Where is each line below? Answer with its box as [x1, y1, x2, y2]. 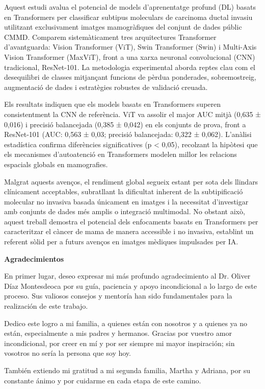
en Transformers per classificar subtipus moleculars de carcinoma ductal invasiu [4, 11, 253, 22]
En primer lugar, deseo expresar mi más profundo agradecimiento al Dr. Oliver [4, 270, 251, 281]
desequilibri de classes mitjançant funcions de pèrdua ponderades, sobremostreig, [4, 72, 256, 82]
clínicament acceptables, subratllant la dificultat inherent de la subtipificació [4, 186, 243, 197]
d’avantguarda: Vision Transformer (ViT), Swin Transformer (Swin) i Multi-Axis [4, 41, 257, 52]
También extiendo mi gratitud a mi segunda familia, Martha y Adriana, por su [4, 365, 250, 375]
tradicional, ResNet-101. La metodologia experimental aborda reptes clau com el [4, 61, 256, 72]
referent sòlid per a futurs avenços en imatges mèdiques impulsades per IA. [4, 236, 238, 247]
